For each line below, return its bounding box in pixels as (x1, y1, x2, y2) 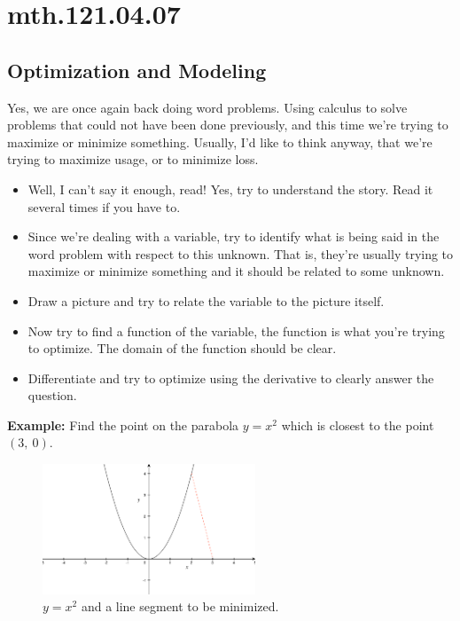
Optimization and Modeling (7, 56, 267, 83)
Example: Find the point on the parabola (7, 415, 239, 434)
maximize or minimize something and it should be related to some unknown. (27, 262, 445, 280)
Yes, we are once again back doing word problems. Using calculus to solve (7, 98, 408, 116)
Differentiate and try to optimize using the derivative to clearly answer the (27, 368, 434, 387)
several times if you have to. (27, 197, 181, 216)
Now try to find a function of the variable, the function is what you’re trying (27, 321, 445, 340)
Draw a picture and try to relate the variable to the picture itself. (27, 291, 385, 310)
